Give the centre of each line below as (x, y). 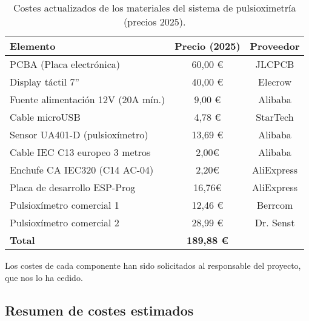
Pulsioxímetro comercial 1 (65, 205)
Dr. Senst (275, 222)
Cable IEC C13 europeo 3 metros (80, 152)
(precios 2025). (155, 22)
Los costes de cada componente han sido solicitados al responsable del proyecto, (153, 265)
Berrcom (275, 205)
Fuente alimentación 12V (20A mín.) (88, 99)
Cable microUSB (45, 117)
